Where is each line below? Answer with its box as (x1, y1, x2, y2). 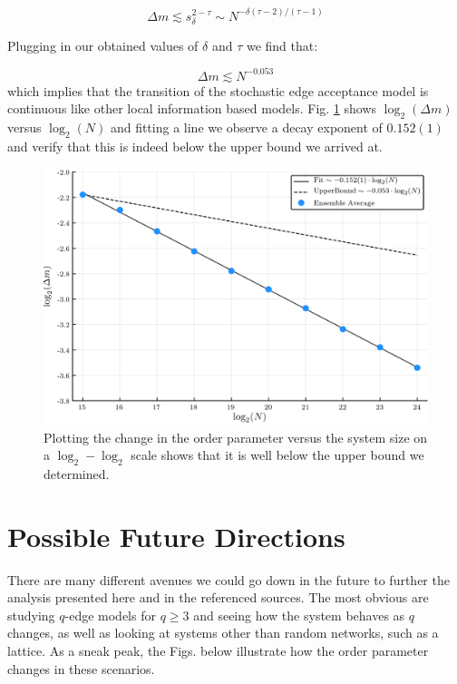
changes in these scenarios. (7, 659, 155, 678)
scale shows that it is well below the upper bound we (131, 445, 424, 464)
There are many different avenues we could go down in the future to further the (7, 570, 450, 589)
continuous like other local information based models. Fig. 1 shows (7, 99, 377, 118)
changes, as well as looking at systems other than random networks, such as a (7, 623, 439, 642)
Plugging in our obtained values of (7, 35, 199, 54)
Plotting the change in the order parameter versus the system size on (44, 427, 428, 446)
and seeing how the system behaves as (193, 605, 405, 624)
